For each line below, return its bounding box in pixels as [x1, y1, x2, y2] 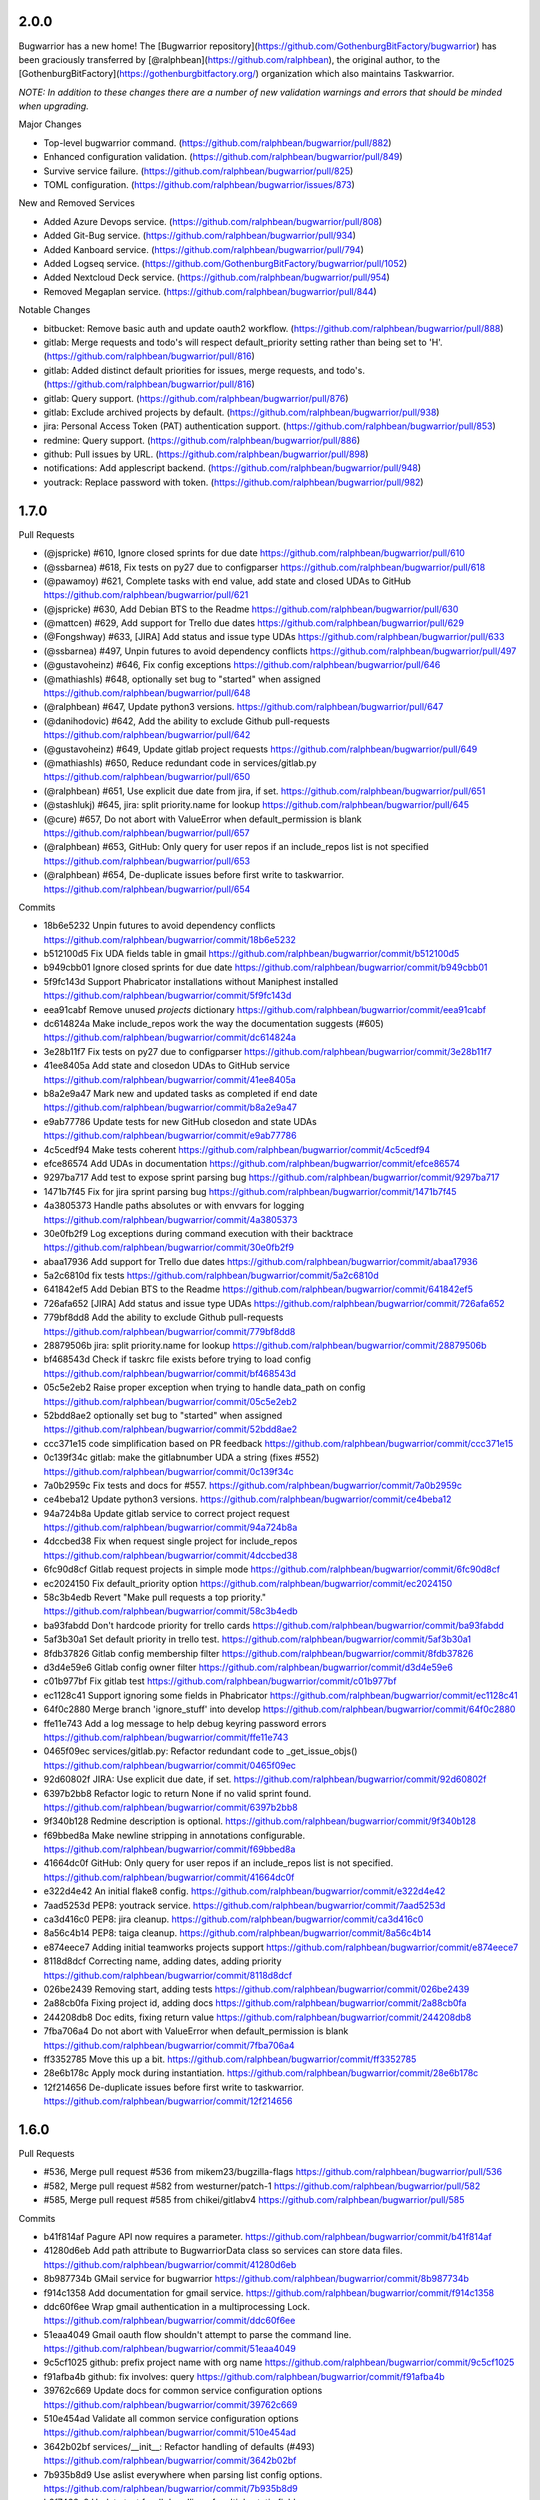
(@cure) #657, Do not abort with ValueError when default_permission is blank [43, 813, 362, 825]
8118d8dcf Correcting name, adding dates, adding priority [43, 1955, 282, 1967]
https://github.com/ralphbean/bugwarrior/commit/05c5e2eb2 [43, 1395, 297, 1407]
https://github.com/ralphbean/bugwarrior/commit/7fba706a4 [43, 2039, 295, 2051]
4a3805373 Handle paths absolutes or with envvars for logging [43, 1200, 305, 1212]
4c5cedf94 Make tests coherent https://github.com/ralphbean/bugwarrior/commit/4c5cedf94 [43, 1143, 431, 1155]
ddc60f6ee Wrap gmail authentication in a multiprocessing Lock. [43, 2300, 310, 2312]
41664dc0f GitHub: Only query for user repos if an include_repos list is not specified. [43, 1857, 394, 1869]
